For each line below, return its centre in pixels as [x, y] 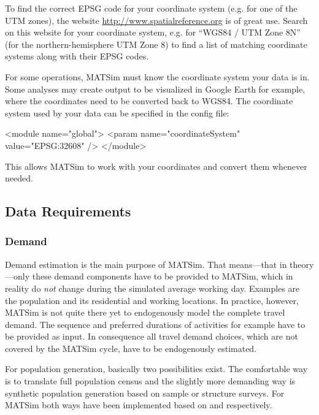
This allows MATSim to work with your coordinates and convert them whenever [156, 166]
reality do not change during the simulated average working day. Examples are [152, 288]
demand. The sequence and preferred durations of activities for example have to [155, 324]
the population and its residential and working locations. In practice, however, [152, 300]
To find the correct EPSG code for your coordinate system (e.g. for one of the [151, 8]
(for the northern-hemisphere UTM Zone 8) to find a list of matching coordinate [156, 44]
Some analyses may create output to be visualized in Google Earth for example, [155, 89]
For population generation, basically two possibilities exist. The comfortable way [156, 369]
